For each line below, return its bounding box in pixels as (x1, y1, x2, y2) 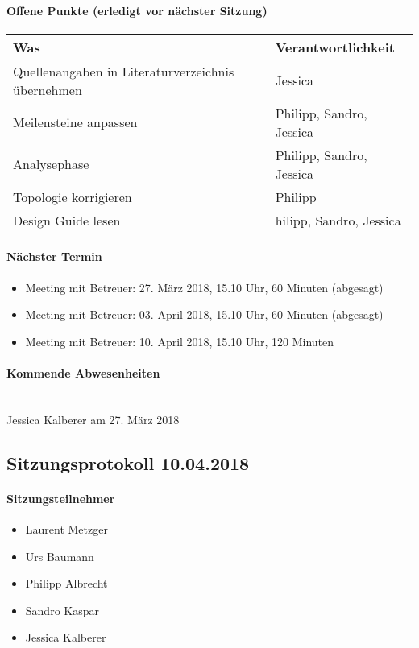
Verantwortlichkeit (275, 37, 396, 56)
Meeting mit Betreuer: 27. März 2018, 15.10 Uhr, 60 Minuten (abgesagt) (25, 279, 384, 295)
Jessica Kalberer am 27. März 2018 (6, 411, 180, 427)
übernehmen (13, 80, 82, 99)
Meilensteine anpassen (13, 113, 138, 132)
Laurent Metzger (25, 520, 108, 537)
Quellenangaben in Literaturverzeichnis (13, 61, 234, 80)
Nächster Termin (6, 248, 102, 265)
